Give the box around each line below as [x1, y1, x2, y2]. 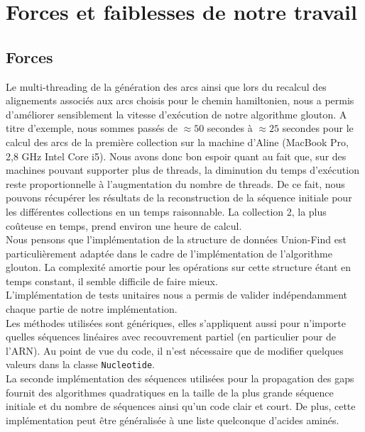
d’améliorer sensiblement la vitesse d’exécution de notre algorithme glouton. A [6, 106, 347, 121]
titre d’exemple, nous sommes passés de [6, 121, 178, 135]
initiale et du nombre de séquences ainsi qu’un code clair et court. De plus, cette [6, 399, 356, 414]
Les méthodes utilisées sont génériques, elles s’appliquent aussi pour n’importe [6, 315, 347, 330]
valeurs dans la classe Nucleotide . [6, 357, 155, 372]
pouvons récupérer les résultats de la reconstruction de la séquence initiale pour [6, 190, 352, 205]
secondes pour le [282, 121, 354, 135]
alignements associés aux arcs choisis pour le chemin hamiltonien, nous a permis [6, 93, 354, 108]
